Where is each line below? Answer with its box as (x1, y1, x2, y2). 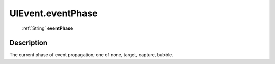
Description (9, 39, 48, 47)
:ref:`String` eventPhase (22, 25, 73, 31)
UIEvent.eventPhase (9, 8, 98, 19)
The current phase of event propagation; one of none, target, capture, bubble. (9, 52, 173, 58)
